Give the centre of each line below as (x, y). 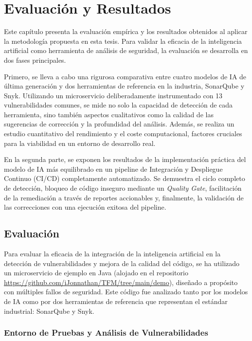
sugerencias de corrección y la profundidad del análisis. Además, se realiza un (119, 124)
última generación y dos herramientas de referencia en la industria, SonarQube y (124, 86)
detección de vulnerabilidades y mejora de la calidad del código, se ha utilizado (122, 263)
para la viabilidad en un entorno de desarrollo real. (80, 143)
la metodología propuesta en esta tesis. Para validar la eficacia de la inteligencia (123, 41)
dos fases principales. (35, 60)
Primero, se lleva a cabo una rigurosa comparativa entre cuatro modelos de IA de (125, 76)
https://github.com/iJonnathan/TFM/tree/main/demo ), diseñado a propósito (121, 282)
